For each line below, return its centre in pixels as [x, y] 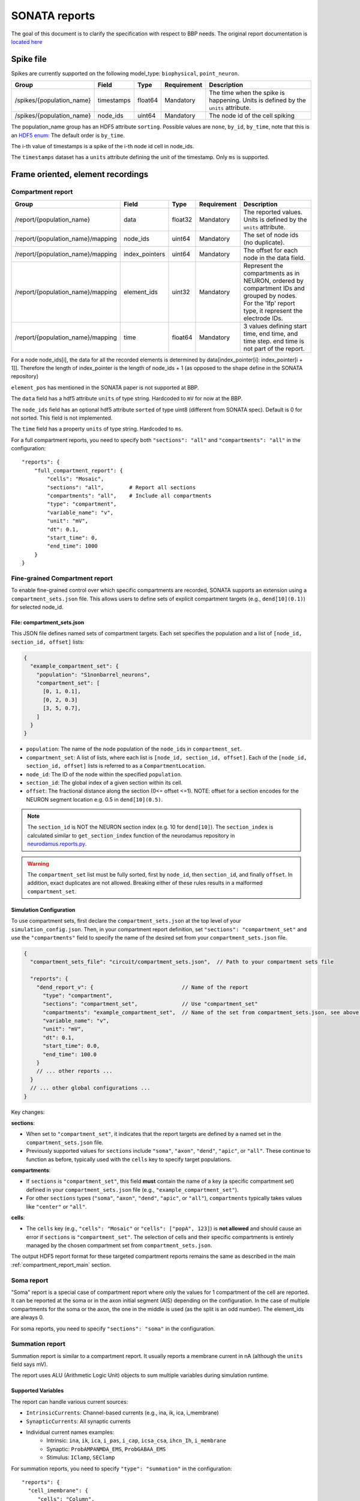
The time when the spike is [247, 93]
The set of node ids [271, 235]
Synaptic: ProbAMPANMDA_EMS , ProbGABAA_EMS [106, 1449]
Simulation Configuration [43, 910]
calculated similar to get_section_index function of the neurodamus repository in [131, 835]
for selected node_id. [37, 607]
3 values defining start [275, 326]
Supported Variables [37, 1391]
